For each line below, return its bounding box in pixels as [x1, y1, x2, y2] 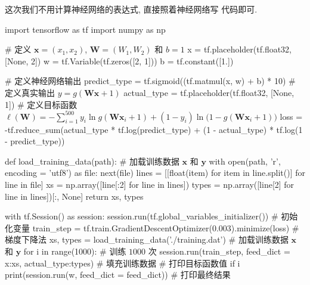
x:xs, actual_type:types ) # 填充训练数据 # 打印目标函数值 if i [5, 256, 240, 269]
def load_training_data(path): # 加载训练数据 [5, 154, 179, 167]
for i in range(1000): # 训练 [23, 245, 126, 257]
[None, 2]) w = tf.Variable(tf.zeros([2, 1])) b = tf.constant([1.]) [5, 54, 234, 67]
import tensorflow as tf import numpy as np [5, 23, 166, 35]
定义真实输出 [5, 86, 55, 98]
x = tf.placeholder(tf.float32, [187, 43, 292, 55]
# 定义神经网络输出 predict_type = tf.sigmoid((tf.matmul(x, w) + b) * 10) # [5, 75, 296, 87]
